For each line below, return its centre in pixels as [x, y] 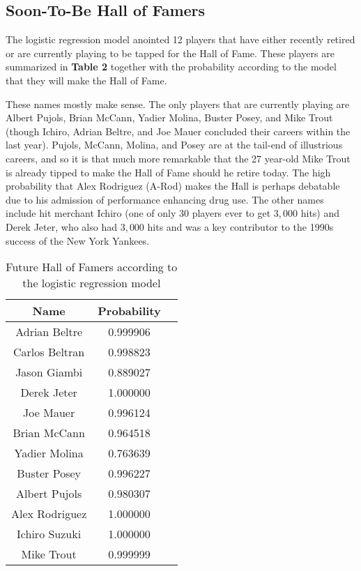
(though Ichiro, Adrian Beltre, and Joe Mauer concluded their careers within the [178, 131]
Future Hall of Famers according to [92, 267]
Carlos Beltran [49, 352]
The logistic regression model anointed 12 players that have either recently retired [180, 39]
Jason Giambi [49, 372]
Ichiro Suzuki [49, 534]
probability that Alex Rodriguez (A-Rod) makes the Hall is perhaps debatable [173, 186]
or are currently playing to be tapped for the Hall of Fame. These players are [170, 53]
